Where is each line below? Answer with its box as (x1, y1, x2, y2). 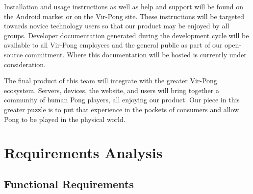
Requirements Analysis (4, 143, 163, 163)
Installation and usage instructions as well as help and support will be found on (4, 1, 243, 11)
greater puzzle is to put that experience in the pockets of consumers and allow (4, 104, 239, 114)
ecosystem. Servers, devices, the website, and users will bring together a (4, 85, 219, 95)
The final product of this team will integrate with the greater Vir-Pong (4, 75, 217, 86)
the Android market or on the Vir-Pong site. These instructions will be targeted (4, 11, 244, 21)
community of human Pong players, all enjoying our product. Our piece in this (4, 95, 240, 105)
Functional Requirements (4, 176, 134, 191)
